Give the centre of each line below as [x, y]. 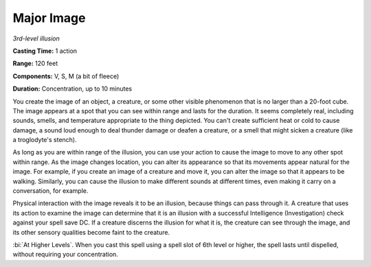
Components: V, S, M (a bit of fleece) [66, 76]
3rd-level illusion [36, 38]
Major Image [49, 18]
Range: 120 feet [35, 63]
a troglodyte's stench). [45, 140]
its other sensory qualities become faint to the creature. [91, 232]
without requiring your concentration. [65, 255]
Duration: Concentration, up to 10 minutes [72, 89]
